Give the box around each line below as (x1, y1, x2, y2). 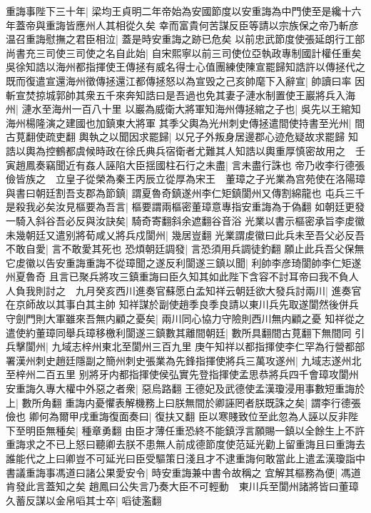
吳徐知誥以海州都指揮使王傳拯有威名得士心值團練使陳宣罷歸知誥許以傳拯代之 (6, 59, 365, 74)
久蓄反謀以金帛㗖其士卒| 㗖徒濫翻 (6, 492, 162, 507)
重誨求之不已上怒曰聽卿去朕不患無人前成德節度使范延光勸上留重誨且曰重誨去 (6, 437, 365, 452)
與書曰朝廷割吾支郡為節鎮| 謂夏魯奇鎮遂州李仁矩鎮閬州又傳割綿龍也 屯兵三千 (6, 185, 365, 200)
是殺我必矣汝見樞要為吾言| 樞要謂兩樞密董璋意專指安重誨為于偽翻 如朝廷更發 (6, 199, 365, 214)
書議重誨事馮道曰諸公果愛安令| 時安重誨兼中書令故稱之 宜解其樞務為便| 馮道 (6, 464, 361, 479)
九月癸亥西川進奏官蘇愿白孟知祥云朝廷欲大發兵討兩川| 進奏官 (75, 283, 362, 298)
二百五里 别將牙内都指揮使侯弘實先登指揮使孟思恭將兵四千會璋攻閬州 (35, 367, 359, 382)
